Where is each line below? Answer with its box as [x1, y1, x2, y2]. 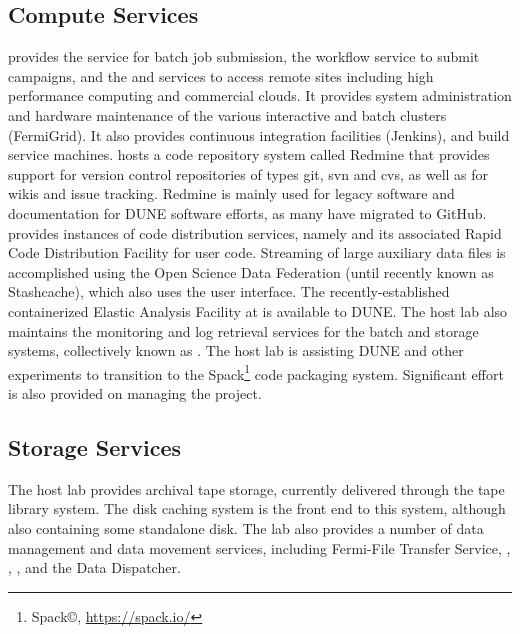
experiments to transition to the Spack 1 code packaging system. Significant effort [8, 360, 504, 384]
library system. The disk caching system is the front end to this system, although [8, 498, 506, 519]
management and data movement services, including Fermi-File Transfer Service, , [8, 537, 511, 558]
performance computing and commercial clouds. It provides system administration [8, 85, 512, 106]
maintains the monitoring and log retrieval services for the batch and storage [8, 320, 479, 341]
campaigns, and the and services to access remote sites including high [8, 65, 434, 86]
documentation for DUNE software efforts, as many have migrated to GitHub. [8, 202, 487, 223]
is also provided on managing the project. [8, 382, 262, 403]
